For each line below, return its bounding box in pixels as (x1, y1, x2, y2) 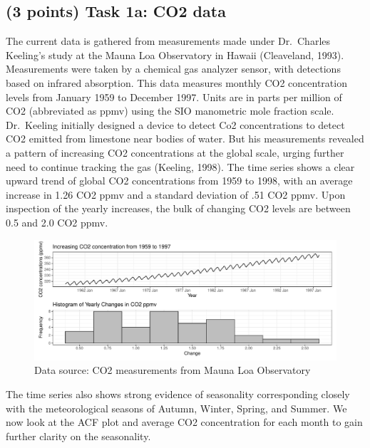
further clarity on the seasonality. (6, 428, 151, 443)
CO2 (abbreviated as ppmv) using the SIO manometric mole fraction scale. (6, 103, 334, 118)
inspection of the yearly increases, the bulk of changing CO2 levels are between (6, 201, 351, 216)
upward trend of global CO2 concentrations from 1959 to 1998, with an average (6, 173, 353, 188)
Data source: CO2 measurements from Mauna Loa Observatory (34, 363, 311, 377)
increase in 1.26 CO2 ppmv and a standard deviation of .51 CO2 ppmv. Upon (6, 187, 346, 202)
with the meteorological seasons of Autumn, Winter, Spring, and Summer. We (6, 400, 347, 415)
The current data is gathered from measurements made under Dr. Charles (6, 33, 331, 48)
